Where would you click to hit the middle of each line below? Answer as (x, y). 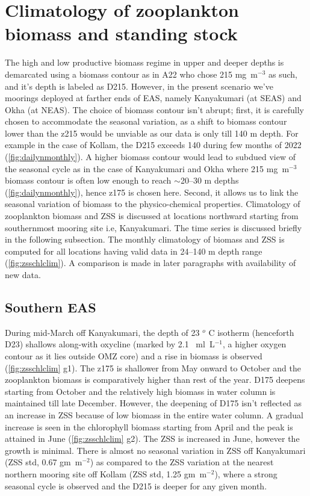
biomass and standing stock (121, 33)
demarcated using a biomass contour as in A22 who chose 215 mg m (132, 74)
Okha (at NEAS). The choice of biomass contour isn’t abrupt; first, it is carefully (154, 109)
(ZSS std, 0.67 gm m (44, 462)
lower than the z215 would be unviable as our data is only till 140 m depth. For (152, 133)
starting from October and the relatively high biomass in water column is (140, 391)
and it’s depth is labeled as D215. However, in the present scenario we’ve (139, 86)
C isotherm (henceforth (251, 332)
